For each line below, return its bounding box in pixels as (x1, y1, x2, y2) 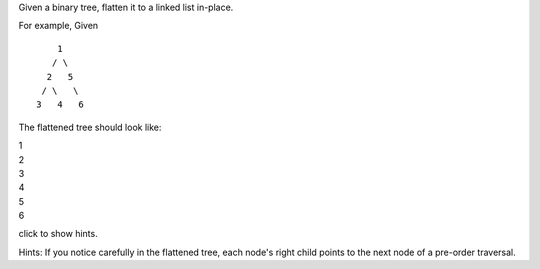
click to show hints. (18, 228, 99, 240)
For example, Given (18, 20, 99, 32)
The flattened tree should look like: (18, 121, 162, 133)
